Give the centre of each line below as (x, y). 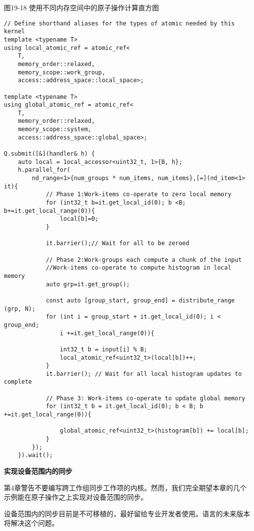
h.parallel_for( (44, 170)
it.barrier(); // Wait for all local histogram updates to (144, 374)
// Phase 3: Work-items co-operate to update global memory (145, 398)
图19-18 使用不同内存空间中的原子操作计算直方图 (82, 7)
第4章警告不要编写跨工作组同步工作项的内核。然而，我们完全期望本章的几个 (125, 487)
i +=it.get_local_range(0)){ (107, 333)
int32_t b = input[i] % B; (104, 349)
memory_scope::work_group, (62, 72)
